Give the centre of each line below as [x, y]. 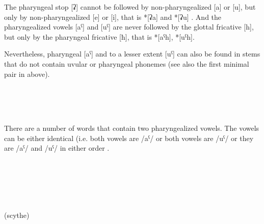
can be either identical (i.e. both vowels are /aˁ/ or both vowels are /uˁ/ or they [129, 138]
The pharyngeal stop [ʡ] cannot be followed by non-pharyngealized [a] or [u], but [130, 7]
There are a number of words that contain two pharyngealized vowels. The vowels [132, 128]
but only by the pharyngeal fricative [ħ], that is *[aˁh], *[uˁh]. [99, 36]
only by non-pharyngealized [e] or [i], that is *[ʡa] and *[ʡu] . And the [113, 17]
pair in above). [27, 74]
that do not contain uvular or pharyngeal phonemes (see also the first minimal [127, 63]
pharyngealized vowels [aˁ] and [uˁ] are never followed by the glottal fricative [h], [129, 27]
